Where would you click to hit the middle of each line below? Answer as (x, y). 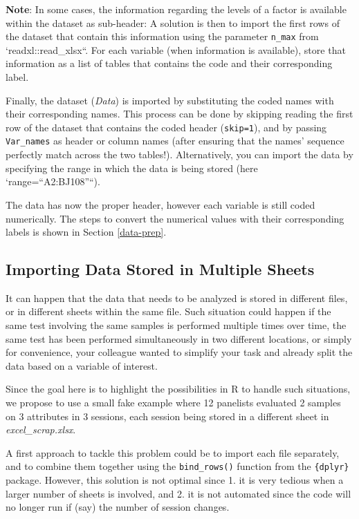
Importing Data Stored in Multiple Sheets (160, 269)
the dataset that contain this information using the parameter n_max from (162, 36)
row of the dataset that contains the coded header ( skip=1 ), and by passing (166, 127)
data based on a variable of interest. (82, 365)
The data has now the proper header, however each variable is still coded (160, 204)
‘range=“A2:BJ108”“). (53, 181)
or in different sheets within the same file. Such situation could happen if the (168, 311)
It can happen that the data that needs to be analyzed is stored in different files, (177, 298)
